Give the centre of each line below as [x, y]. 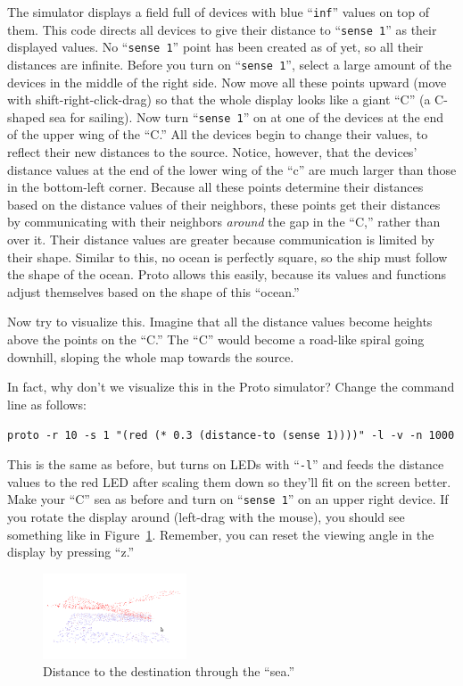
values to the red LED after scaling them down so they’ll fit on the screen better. [229, 481]
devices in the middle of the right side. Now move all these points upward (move [227, 82]
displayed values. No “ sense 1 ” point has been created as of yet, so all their [215, 47]
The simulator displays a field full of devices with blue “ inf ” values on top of [219, 12]
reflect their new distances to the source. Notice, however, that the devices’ [212, 152]
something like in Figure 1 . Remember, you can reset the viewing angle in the [221, 534]
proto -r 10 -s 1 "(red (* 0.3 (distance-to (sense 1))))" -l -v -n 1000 [231, 436]
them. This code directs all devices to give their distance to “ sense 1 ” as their [222, 29]
